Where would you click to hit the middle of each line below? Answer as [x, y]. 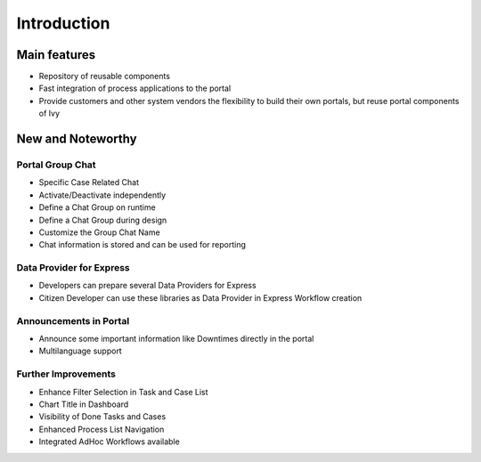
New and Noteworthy [77, 139]
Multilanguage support [80, 351]
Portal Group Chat [57, 165]
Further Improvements [66, 374]
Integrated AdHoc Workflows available [109, 442]
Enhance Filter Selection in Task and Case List [123, 392]
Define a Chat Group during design [103, 220]
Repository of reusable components [105, 77]
